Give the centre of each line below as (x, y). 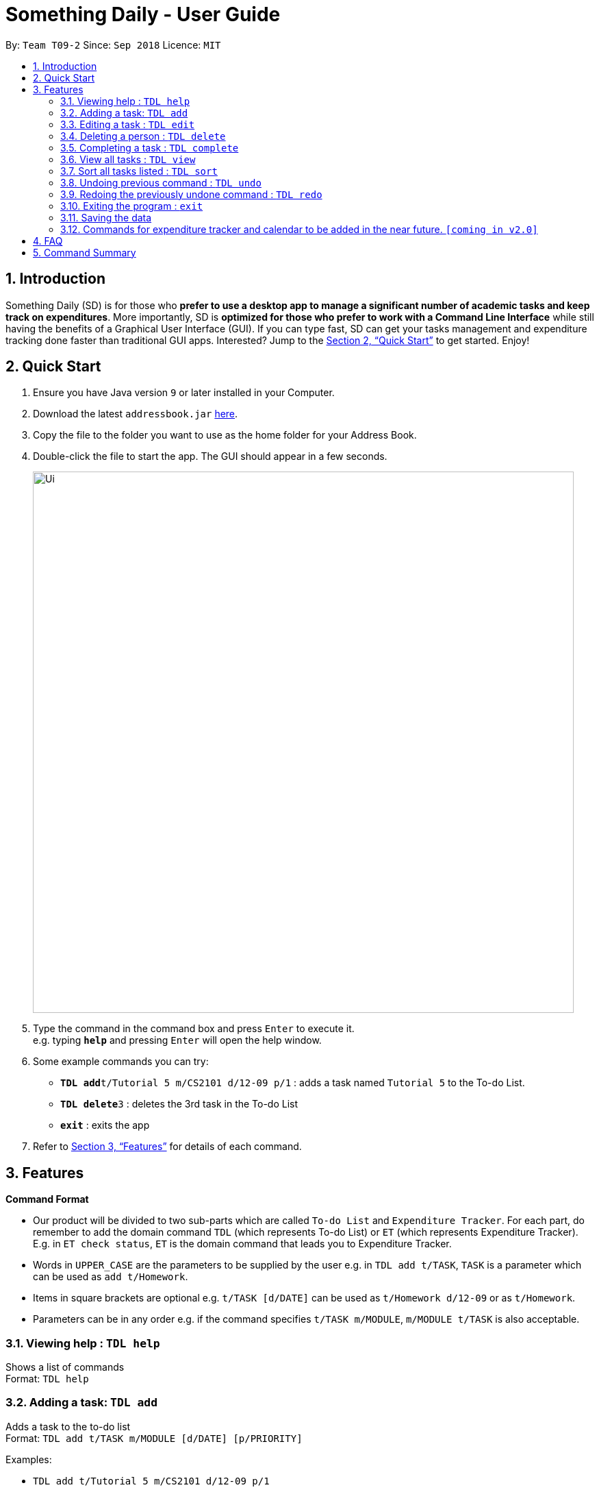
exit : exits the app (105, 1125)
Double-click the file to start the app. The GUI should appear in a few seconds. (210, 456)
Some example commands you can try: (121, 1062)
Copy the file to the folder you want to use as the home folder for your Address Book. (225, 435)
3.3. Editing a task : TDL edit (128, 124)
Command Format (47, 1199)
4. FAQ (48, 241)
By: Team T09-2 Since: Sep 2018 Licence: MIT (113, 45)
